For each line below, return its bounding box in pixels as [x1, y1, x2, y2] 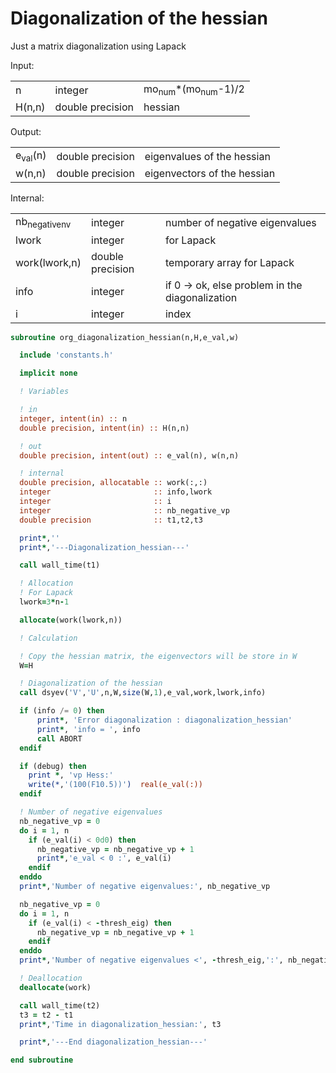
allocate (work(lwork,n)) [19, 615, 123, 625]
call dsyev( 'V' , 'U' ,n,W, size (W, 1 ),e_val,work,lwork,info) [19, 688, 267, 698]
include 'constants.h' [19, 350, 114, 361]
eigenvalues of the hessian [144, 149, 271, 163]
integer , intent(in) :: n [19, 413, 128, 424]
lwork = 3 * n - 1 [19, 597, 70, 607]
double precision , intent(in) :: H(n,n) [19, 423, 190, 433]
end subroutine [10, 1055, 74, 1066]
